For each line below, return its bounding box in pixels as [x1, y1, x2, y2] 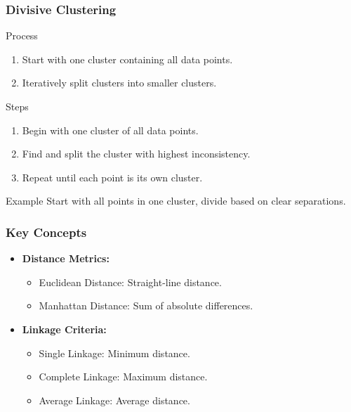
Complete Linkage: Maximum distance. [39, 369, 208, 384]
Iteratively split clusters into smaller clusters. [22, 75, 217, 90]
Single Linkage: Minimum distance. [39, 345, 190, 360]
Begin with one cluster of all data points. [22, 122, 199, 137]
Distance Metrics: [22, 251, 110, 266]
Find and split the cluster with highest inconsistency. [22, 146, 251, 161]
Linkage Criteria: [22, 321, 107, 336]
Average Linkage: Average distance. [39, 392, 190, 407]
